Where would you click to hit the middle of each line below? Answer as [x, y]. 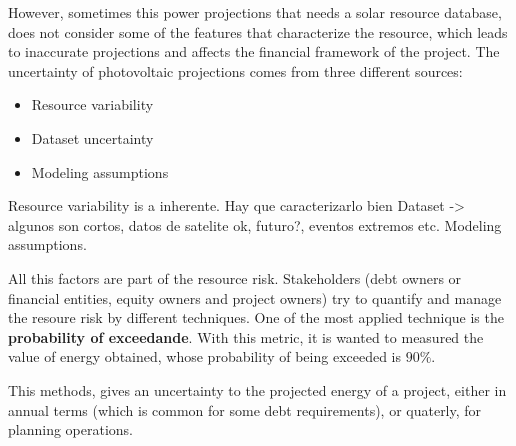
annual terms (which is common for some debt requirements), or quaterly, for [245, 409]
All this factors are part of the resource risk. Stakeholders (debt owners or [235, 277]
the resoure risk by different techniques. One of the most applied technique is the [256, 317]
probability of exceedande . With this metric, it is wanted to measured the [246, 336]
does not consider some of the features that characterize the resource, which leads [258, 31]
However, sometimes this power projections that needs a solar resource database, [255, 12]
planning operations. [70, 429]
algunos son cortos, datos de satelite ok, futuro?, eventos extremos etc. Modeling [255, 224]
